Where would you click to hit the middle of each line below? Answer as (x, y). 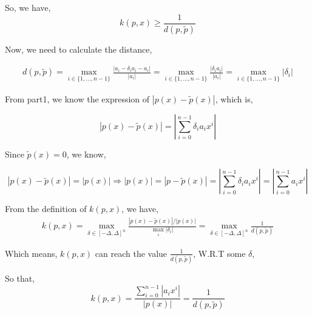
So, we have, (28, 7)
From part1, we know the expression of (77, 98)
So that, (20, 278)
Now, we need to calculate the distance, (79, 49)
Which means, (31, 253)
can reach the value (131, 253)
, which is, (234, 98)
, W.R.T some (219, 253)
